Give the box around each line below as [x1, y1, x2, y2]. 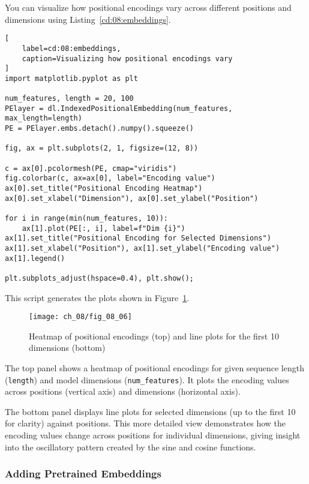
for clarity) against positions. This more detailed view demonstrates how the [5, 417, 286, 429]
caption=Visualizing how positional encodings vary [22, 54, 233, 63]
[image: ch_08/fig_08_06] [29, 312, 132, 321]
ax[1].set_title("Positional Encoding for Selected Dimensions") [5, 234, 271, 243]
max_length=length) [5, 114, 82, 123]
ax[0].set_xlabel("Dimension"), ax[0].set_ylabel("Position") [5, 194, 259, 203]
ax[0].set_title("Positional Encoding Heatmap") [5, 184, 203, 193]
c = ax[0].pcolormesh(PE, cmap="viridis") [5, 164, 177, 173]
